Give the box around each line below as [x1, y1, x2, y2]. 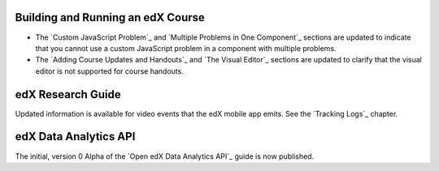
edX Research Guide [15, 88, 121, 101]
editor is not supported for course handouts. [35, 66, 185, 76]
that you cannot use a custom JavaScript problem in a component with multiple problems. [35, 43, 337, 53]
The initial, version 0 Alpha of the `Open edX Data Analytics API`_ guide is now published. [15, 151, 315, 161]
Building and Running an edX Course [15, 11, 205, 24]
